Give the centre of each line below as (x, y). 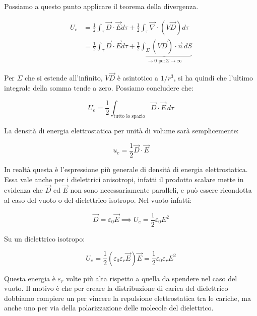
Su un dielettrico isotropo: (45, 238)
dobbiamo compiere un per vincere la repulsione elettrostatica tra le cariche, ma (128, 298)
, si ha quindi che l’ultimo (213, 78)
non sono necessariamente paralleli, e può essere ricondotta (161, 190)
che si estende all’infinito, (64, 78)
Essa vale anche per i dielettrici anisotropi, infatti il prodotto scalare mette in (124, 179)
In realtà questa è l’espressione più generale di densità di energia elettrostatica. (126, 169)
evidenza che (23, 190)
